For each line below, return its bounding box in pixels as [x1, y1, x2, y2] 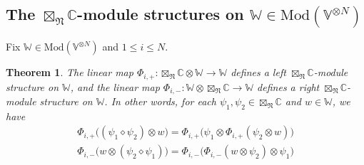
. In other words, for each [104, 93, 216, 108]
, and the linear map [70, 79, 160, 94]
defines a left [231, 65, 286, 80]
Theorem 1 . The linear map [6, 65, 133, 80]
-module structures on [77, 3, 244, 25]
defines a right [257, 79, 320, 94]
